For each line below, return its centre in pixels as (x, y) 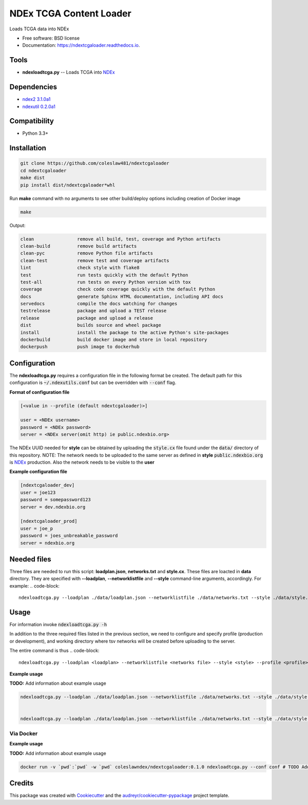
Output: (17, 225)
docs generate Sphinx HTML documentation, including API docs (122, 296)
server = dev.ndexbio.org (53, 507)
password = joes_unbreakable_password (69, 536)
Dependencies (33, 87)
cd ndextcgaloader (43, 170)
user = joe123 (38, 492)
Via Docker (24, 734)
